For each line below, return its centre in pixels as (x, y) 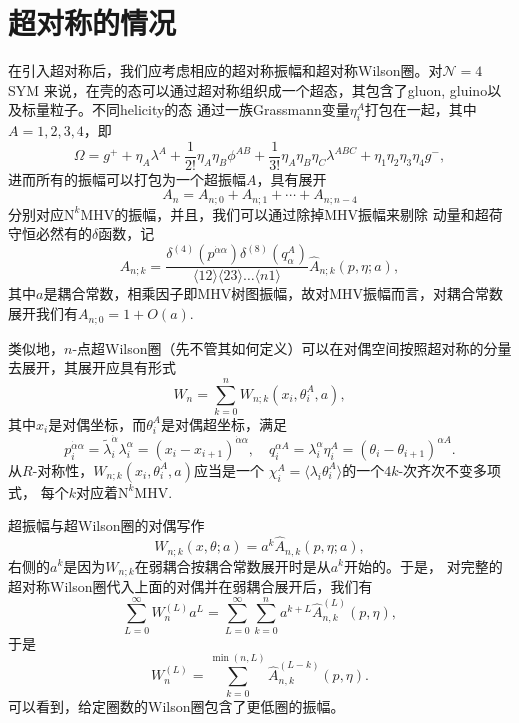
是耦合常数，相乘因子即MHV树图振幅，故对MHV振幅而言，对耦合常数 (273, 293)
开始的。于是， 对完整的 (423, 565)
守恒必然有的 (50, 233)
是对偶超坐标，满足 (223, 423)
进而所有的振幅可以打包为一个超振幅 (127, 178)
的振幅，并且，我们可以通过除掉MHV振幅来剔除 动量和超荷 (308, 213)
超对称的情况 (92, 22)
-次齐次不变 (436, 469)
